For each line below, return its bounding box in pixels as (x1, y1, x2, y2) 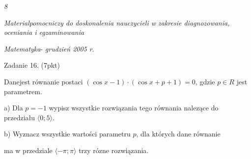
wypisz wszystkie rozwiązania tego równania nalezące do (49, 103, 219, 113)
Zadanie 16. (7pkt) (4, 60, 60, 70)
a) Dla (4, 103, 23, 113)
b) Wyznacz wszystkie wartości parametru (4, 129, 131, 139)
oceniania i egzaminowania (4, 27, 84, 37)
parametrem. (4, 86, 42, 96)
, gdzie (195, 76, 215, 86)
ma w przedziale (4, 145, 53, 155)
